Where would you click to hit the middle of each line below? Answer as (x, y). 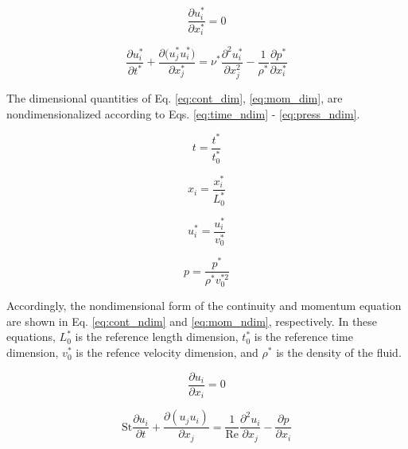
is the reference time (303, 337)
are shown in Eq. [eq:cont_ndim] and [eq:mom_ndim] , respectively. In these (192, 321)
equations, (31, 337)
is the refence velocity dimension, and (167, 352)
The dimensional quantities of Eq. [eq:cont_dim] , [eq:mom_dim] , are (175, 98)
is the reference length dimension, (157, 337)
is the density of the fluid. (339, 352)
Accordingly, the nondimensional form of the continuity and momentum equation (204, 306)
